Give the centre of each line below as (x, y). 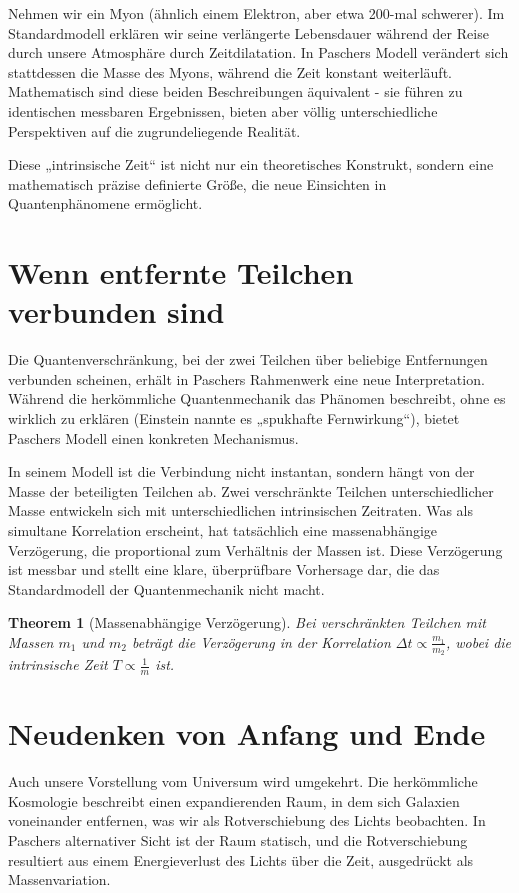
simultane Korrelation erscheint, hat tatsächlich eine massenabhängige (223, 530)
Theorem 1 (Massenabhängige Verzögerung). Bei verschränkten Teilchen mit (247, 622)
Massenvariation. (59, 879)
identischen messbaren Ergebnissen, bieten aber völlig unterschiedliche (223, 110)
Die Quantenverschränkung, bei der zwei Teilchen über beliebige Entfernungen (248, 359)
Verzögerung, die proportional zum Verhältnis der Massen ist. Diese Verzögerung (255, 549)
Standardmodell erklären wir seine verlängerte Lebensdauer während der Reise (248, 32)
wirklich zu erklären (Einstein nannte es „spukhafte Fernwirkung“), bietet (234, 418)
